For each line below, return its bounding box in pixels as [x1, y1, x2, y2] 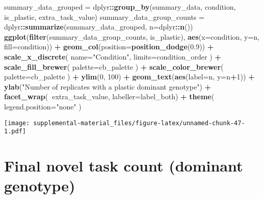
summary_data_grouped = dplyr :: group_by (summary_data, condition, [4, 2, 236, 12]
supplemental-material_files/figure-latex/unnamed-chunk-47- [33, 119, 245, 127]
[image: [4, 119, 30, 127]
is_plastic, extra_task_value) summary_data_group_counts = [4, 11, 204, 22]
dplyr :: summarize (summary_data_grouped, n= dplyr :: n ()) [4, 21, 193, 32]
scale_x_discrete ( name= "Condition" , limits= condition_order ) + [4, 51, 221, 62]
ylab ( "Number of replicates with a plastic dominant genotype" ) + [4, 81, 212, 92]
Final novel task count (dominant [4, 155, 243, 176]
